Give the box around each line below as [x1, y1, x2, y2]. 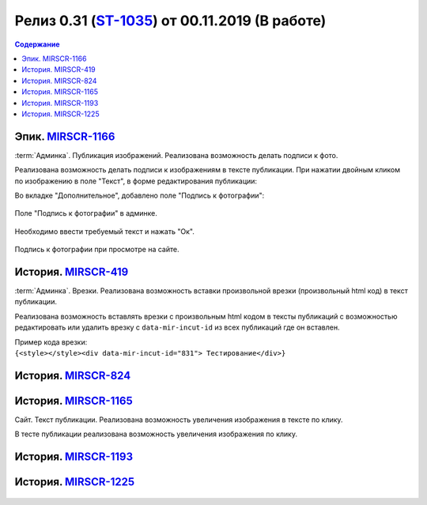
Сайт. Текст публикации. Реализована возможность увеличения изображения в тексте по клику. [14, 415, 343, 424]
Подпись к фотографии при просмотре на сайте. [14, 245, 179, 254]
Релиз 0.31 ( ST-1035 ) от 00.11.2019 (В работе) [14, 12, 327, 29]
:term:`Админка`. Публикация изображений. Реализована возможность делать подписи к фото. [14, 150, 338, 160]
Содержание [14, 40, 60, 49]
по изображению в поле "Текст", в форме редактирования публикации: [14, 176, 257, 186]
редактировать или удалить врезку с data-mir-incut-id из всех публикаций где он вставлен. [14, 322, 340, 332]
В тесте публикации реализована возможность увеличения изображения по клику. [14, 429, 298, 439]
